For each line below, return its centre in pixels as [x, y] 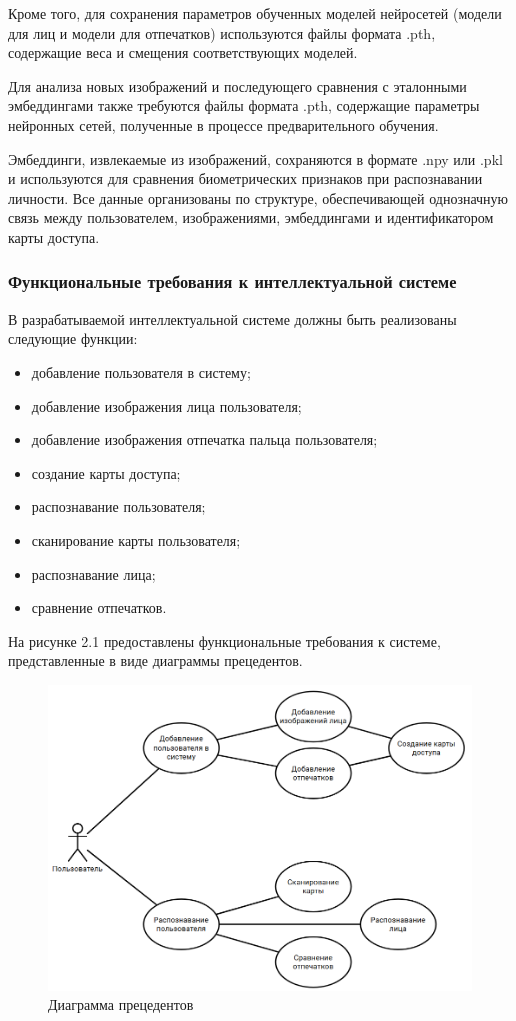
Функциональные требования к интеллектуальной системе [232, 281]
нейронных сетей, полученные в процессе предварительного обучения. [223, 124]
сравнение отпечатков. [99, 607]
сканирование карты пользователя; [136, 539]
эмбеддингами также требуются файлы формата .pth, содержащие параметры [244, 105]
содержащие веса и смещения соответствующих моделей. [183, 52]
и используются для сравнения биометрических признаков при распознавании [245, 178]
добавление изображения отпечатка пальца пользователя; [204, 439]
